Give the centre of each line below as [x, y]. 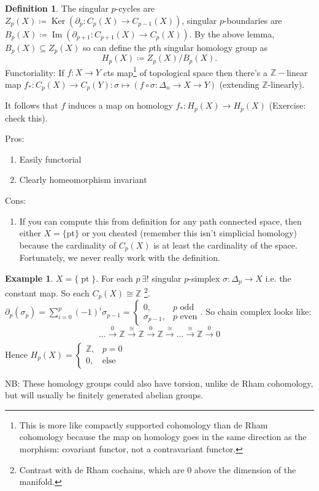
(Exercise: [287, 105]
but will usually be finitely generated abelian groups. [104, 395]
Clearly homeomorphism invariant [83, 180]
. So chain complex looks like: [256, 311]
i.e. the [278, 278]
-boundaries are [253, 20]
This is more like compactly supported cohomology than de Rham [144, 424]
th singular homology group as [210, 47]
